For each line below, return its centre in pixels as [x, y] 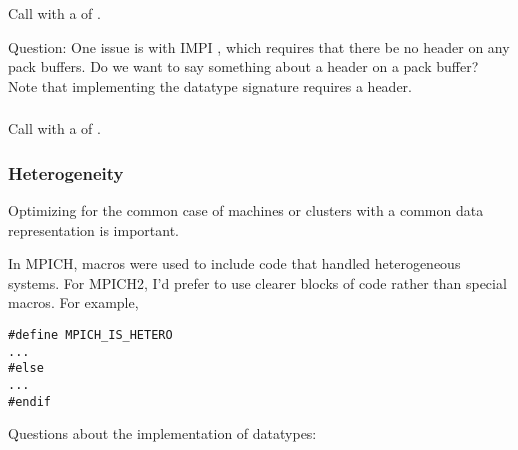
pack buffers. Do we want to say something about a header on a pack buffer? [243, 66]
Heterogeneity [66, 172]
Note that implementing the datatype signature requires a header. [210, 85]
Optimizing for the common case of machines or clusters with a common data [246, 210]
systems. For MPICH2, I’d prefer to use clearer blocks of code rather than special [257, 282]
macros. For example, [73, 302]
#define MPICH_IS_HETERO [90, 335]
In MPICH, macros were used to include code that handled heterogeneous [234, 263]
